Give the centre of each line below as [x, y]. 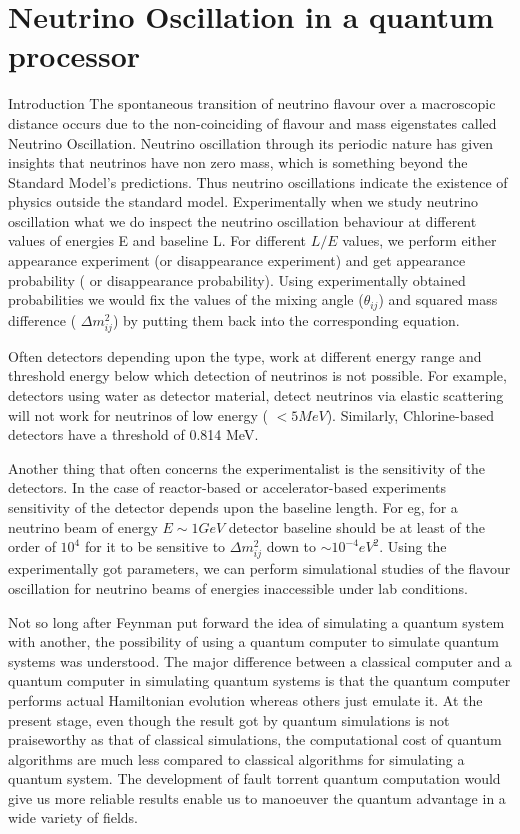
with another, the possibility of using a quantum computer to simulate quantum [253, 641]
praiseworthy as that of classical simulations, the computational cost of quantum [255, 739]
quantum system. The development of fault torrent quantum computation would [254, 778]
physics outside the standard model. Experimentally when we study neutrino [243, 201]
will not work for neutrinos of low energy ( [138, 414]
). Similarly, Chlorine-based [410, 414]
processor [74, 55]
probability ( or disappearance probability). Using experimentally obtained [237, 279]
